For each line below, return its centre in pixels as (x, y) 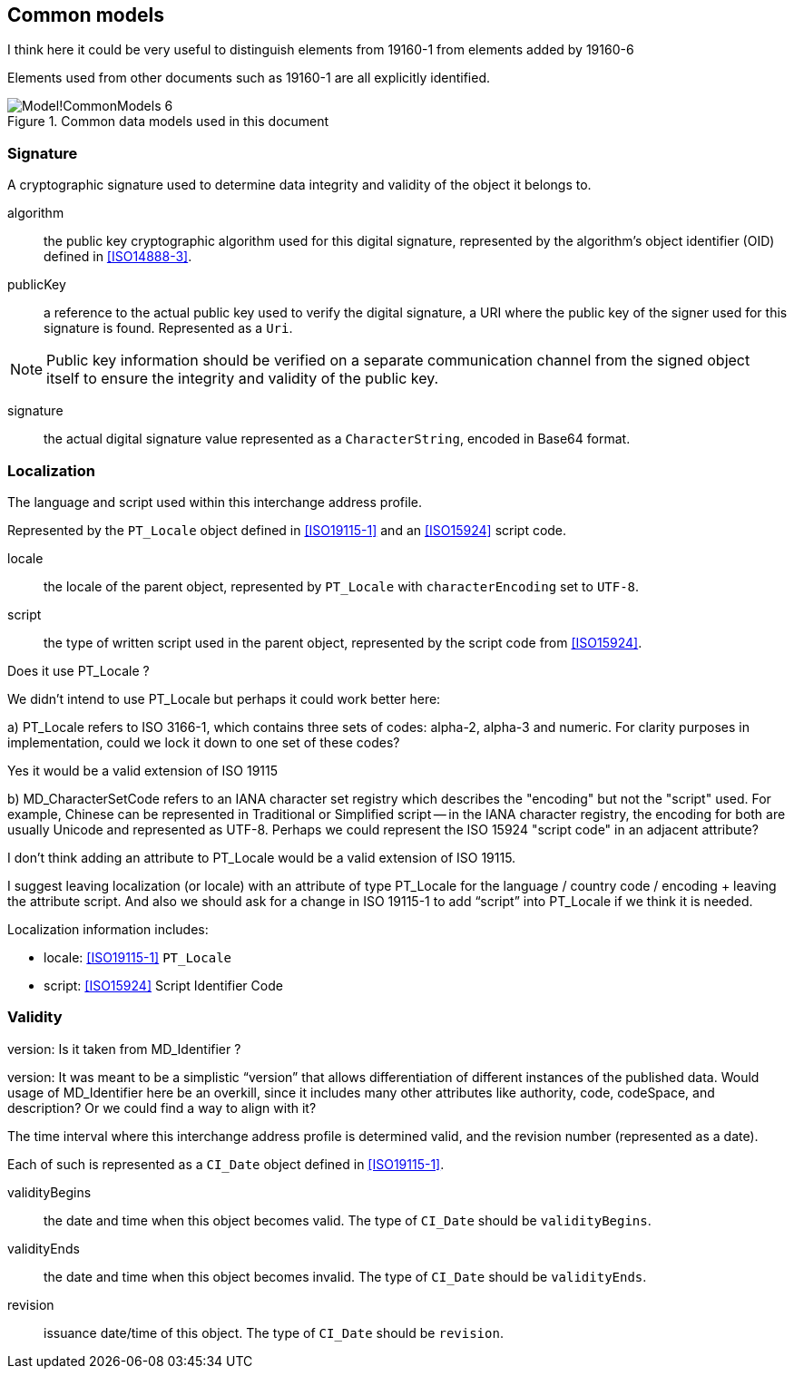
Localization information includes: (108, 929)
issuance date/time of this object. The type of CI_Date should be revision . (274, 1332)
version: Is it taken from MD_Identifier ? (124, 1049)
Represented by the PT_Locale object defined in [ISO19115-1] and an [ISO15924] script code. (287, 530)
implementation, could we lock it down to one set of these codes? (204, 742)
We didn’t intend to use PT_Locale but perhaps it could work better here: (224, 698)
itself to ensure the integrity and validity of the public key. (243, 379)
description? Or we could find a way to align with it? (162, 1108)
